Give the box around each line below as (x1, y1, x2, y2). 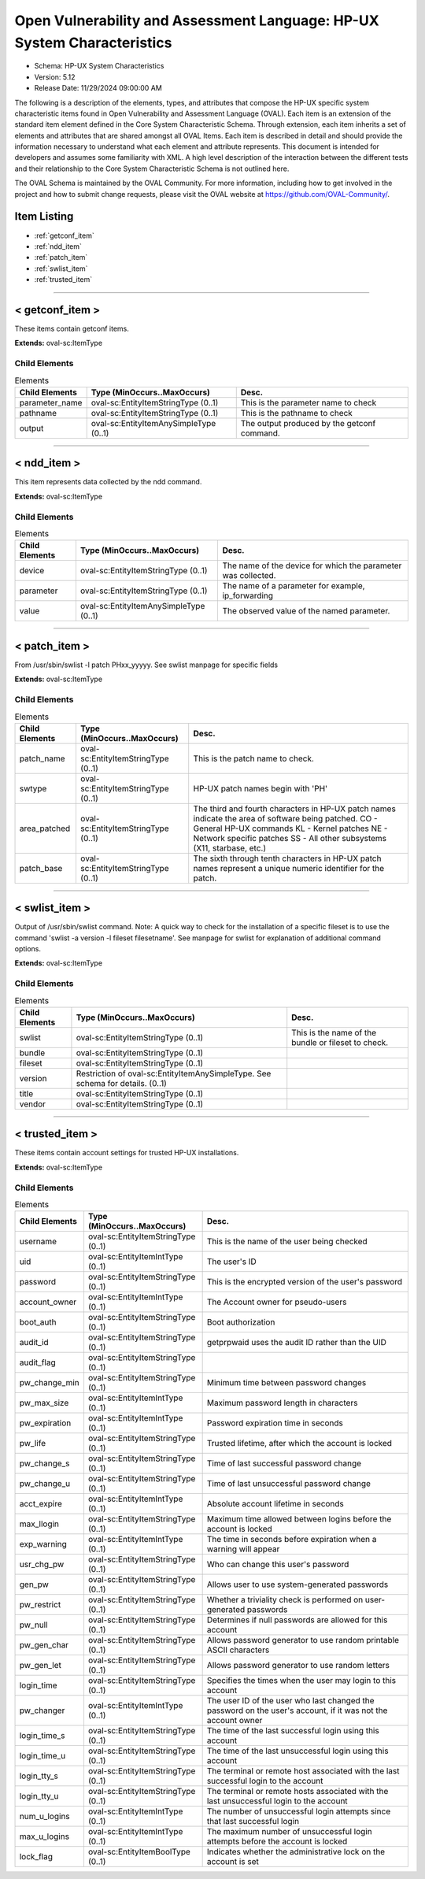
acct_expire (19, 1499, 62, 1510)
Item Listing (14, 209, 74, 224)
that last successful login (206, 1816, 299, 1827)
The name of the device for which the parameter (222, 560, 402, 571)
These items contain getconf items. (14, 324, 129, 334)
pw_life (19, 1438, 46, 1449)
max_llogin (19, 1518, 59, 1529)
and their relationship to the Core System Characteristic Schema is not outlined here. (14, 164, 290, 173)
